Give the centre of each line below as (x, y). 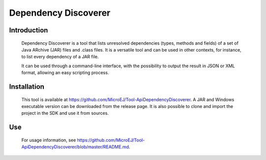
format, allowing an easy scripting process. (65, 73)
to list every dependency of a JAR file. (60, 57)
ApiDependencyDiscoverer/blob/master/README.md (75, 147)
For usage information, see (49, 140)
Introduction (29, 30)
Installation (27, 87)
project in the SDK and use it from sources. (65, 113)
